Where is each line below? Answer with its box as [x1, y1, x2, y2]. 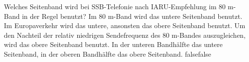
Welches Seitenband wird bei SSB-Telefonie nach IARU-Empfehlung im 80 [4, 1, 226, 11]
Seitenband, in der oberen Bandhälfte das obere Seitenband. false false [4, 48, 212, 59]
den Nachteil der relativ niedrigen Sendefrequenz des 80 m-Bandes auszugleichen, [4, 30, 246, 40]
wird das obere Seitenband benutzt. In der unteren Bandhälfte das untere [4, 39, 223, 49]
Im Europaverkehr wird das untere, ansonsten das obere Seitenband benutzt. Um [4, 20, 246, 31]
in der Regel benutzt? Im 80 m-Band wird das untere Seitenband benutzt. [22, 11, 243, 21]
